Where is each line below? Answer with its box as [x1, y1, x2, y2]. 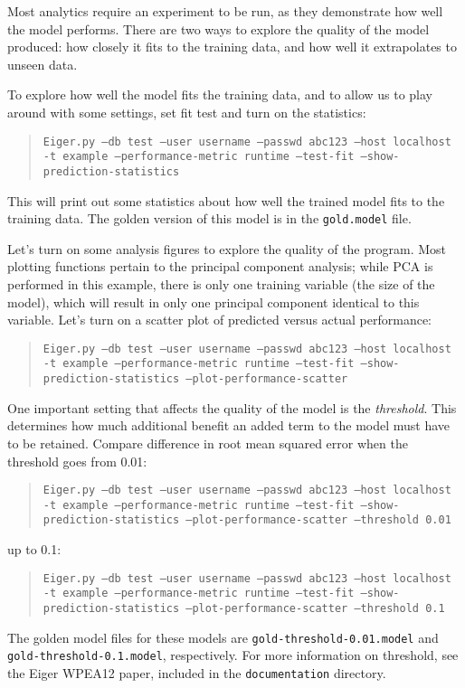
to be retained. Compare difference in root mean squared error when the [7, 433, 408, 452]
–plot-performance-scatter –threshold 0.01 [185, 514, 451, 527]
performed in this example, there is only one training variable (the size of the [7, 274, 435, 293]
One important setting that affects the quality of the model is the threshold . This [7, 398, 457, 417]
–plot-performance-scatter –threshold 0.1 [185, 601, 445, 615]
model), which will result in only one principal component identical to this [7, 292, 420, 311]
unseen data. [7, 54, 78, 73]
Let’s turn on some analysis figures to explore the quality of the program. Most [7, 239, 447, 258]
